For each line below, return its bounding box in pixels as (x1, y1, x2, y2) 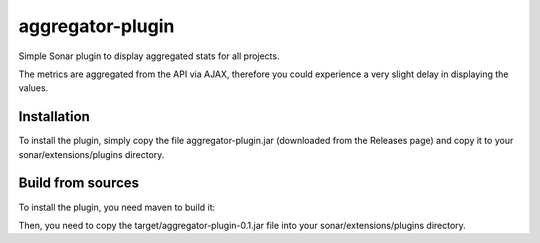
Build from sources (18, 175, 140, 192)
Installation (18, 108, 90, 125)
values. (18, 82, 49, 94)
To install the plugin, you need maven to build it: (18, 201, 216, 213)
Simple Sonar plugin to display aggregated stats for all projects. (18, 50, 280, 62)
